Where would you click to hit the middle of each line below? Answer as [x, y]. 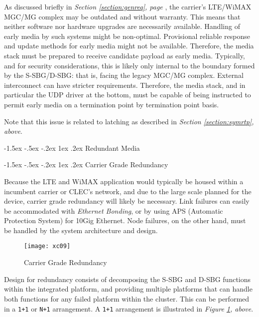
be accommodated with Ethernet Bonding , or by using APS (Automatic [114, 210]
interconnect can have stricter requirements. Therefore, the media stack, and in [125, 85]
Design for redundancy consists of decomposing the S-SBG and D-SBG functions [128, 279]
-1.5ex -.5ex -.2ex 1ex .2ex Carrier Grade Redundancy [86, 164]
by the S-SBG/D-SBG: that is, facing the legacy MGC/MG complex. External [124, 75]
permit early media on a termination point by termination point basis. [112, 104]
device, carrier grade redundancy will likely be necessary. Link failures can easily [127, 201]
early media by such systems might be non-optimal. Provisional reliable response [127, 36]
